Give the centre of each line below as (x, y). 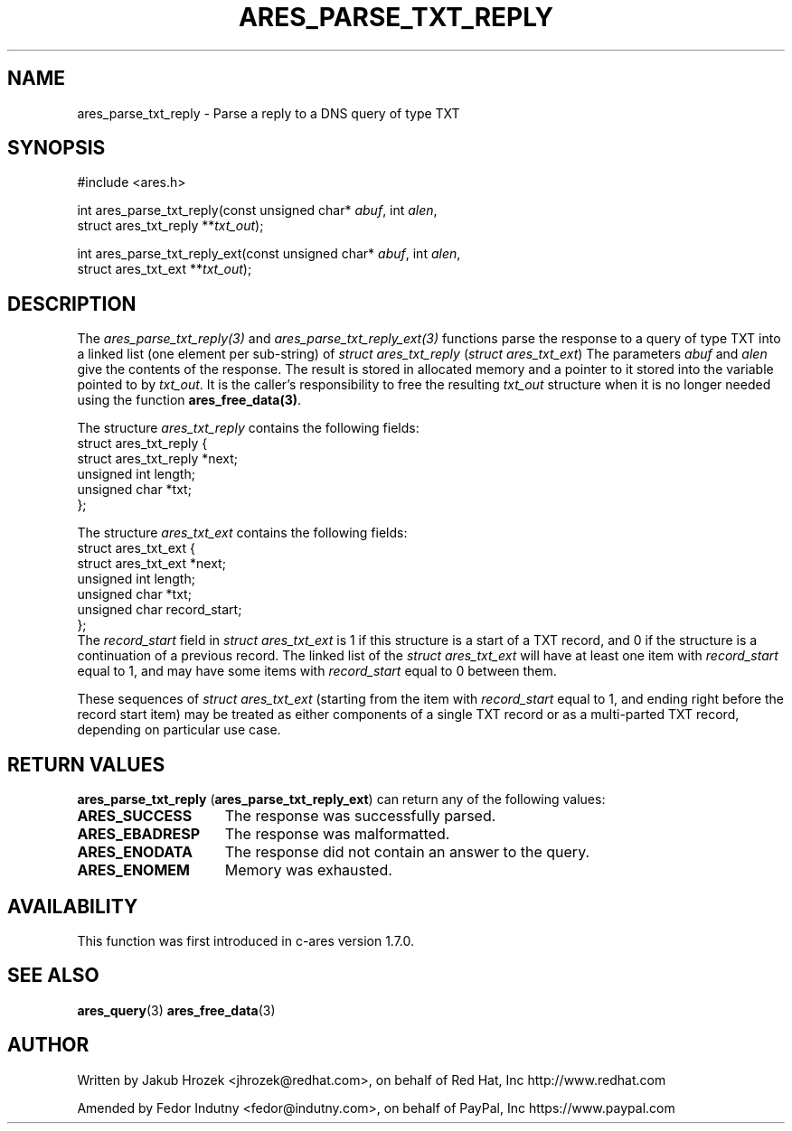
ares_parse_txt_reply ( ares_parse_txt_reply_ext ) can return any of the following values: (341, 799)
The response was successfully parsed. (360, 816)
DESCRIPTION (72, 304)
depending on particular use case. (179, 730)
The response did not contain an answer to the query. (407, 852)
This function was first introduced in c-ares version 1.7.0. (246, 940)
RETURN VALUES (86, 764)
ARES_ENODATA (135, 852)
